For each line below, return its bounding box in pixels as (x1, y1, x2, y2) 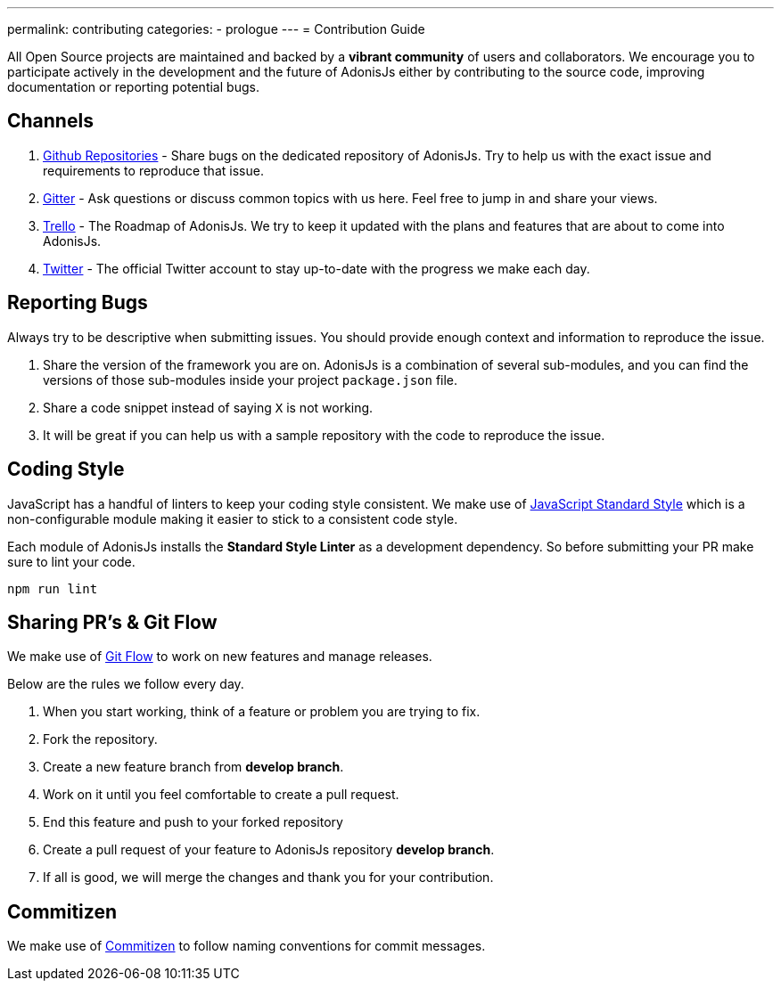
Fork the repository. (43, 731, 158, 747)
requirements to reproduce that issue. (43, 162, 264, 178)
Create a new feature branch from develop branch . (43, 759, 344, 775)
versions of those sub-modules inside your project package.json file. (43, 372, 458, 388)
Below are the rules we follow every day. (7, 676, 244, 692)
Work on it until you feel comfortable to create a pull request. (43, 787, 399, 803)
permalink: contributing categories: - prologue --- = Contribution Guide (7, 21, 425, 37)
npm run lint (7, 581, 98, 596)
